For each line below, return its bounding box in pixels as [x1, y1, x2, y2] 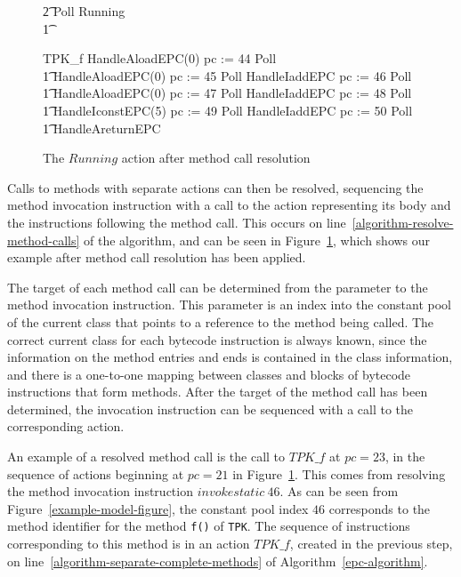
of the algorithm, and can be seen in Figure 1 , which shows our [84, 230, 431, 249]
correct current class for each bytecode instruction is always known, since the [7, 330, 427, 349]
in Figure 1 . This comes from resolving [232, 464, 446, 483]
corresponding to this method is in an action [7, 534, 250, 553]
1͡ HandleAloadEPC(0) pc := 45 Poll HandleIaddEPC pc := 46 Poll [43, 66, 412, 84]
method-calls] [7, 230, 80, 249]
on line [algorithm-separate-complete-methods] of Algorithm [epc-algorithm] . [7, 551, 428, 570]
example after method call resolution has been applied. [7, 248, 306, 267]
